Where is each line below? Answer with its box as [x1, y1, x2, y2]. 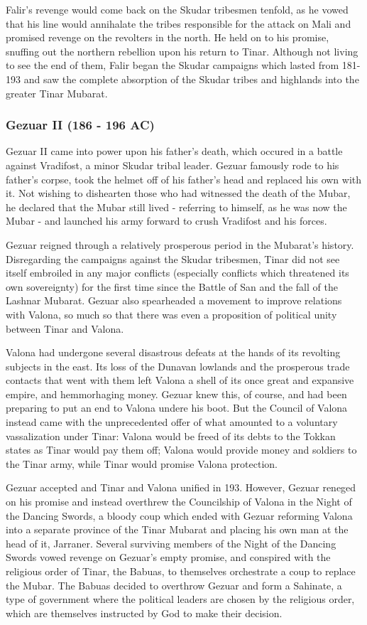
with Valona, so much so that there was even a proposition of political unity [6, 306, 337, 321]
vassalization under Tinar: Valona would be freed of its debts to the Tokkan [6, 428, 336, 443]
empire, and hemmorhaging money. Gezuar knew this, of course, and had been [6, 386, 347, 401]
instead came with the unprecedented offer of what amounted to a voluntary [6, 415, 338, 429]
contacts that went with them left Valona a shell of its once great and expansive [6, 373, 354, 388]
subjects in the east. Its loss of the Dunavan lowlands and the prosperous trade [6, 358, 350, 373]
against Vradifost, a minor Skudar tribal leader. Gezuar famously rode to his [6, 157, 339, 172]
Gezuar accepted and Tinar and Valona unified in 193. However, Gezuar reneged [6, 480, 356, 495]
